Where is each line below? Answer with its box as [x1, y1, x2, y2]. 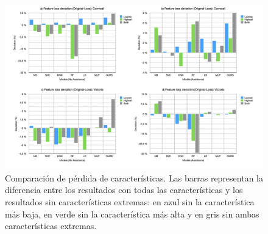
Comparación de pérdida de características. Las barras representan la [5, 171, 263, 184]
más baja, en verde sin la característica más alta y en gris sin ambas [5, 207, 259, 220]
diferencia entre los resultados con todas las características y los [5, 183, 243, 196]
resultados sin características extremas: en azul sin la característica [5, 195, 255, 208]
